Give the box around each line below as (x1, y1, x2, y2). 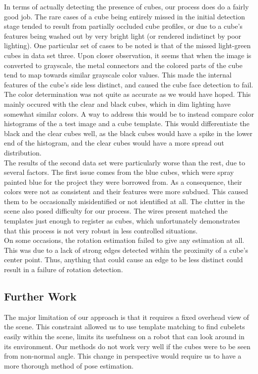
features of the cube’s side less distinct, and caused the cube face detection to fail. (4, 79, 254, 89)
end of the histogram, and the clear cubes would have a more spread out (4, 138, 224, 148)
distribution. (4, 147, 42, 157)
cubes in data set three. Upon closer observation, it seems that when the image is (4, 50, 252, 60)
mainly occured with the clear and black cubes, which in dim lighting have (4, 98, 231, 109)
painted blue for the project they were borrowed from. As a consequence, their (4, 176, 242, 187)
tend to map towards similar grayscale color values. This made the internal (4, 70, 232, 80)
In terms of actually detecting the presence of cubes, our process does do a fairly (4, 1, 249, 11)
